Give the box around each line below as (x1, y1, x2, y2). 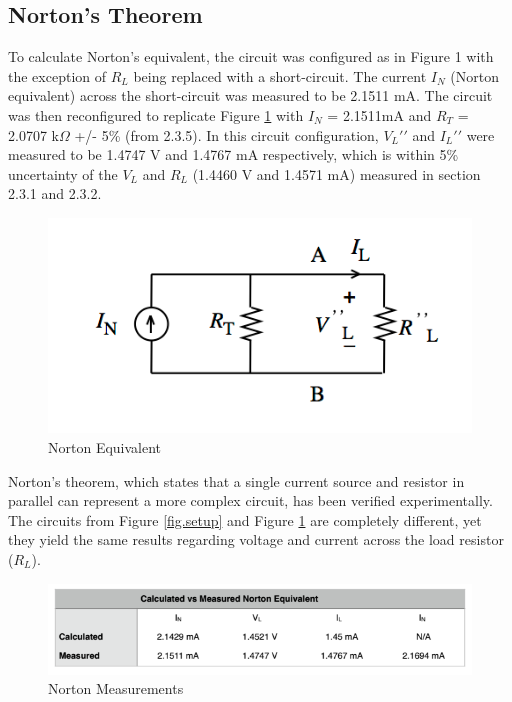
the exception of (8, 65, 106, 86)
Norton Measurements (48, 678, 184, 699)
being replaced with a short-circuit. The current (133, 65, 427, 86)
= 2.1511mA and (327, 104, 432, 125)
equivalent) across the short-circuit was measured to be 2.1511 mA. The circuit (8, 85, 493, 106)
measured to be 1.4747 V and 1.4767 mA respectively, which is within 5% (8, 144, 459, 165)
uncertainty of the (8, 163, 118, 184)
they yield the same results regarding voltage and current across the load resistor (8, 529, 504, 550)
